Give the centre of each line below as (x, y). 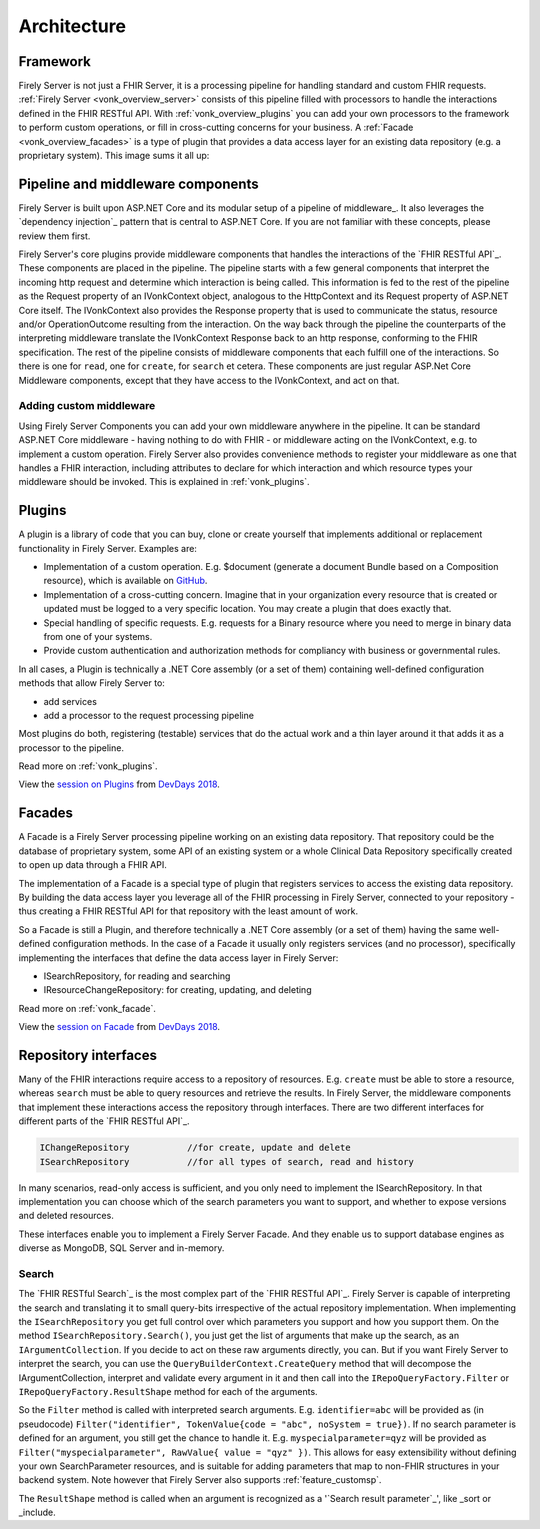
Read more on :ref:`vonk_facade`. (87, 1008)
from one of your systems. (98, 636)
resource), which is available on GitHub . (125, 581)
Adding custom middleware (87, 406)
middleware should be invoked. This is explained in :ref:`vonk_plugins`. (164, 482)
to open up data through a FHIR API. (92, 865)
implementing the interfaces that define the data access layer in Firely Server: (178, 957)
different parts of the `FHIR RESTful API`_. (104, 1121)
